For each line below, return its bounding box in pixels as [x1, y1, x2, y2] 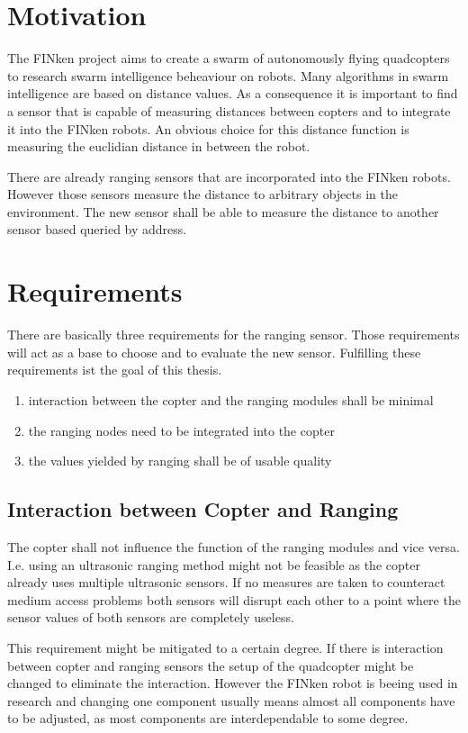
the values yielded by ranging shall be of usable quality [28, 451, 332, 470]
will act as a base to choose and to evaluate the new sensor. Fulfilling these [7, 342, 421, 361]
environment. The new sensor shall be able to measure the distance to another [7, 202, 439, 221]
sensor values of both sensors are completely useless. [7, 608, 294, 627]
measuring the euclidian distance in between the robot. [7, 137, 310, 156]
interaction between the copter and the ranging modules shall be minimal [28, 390, 434, 409]
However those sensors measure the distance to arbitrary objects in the [7, 185, 398, 204]
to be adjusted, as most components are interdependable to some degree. [7, 709, 409, 728]
